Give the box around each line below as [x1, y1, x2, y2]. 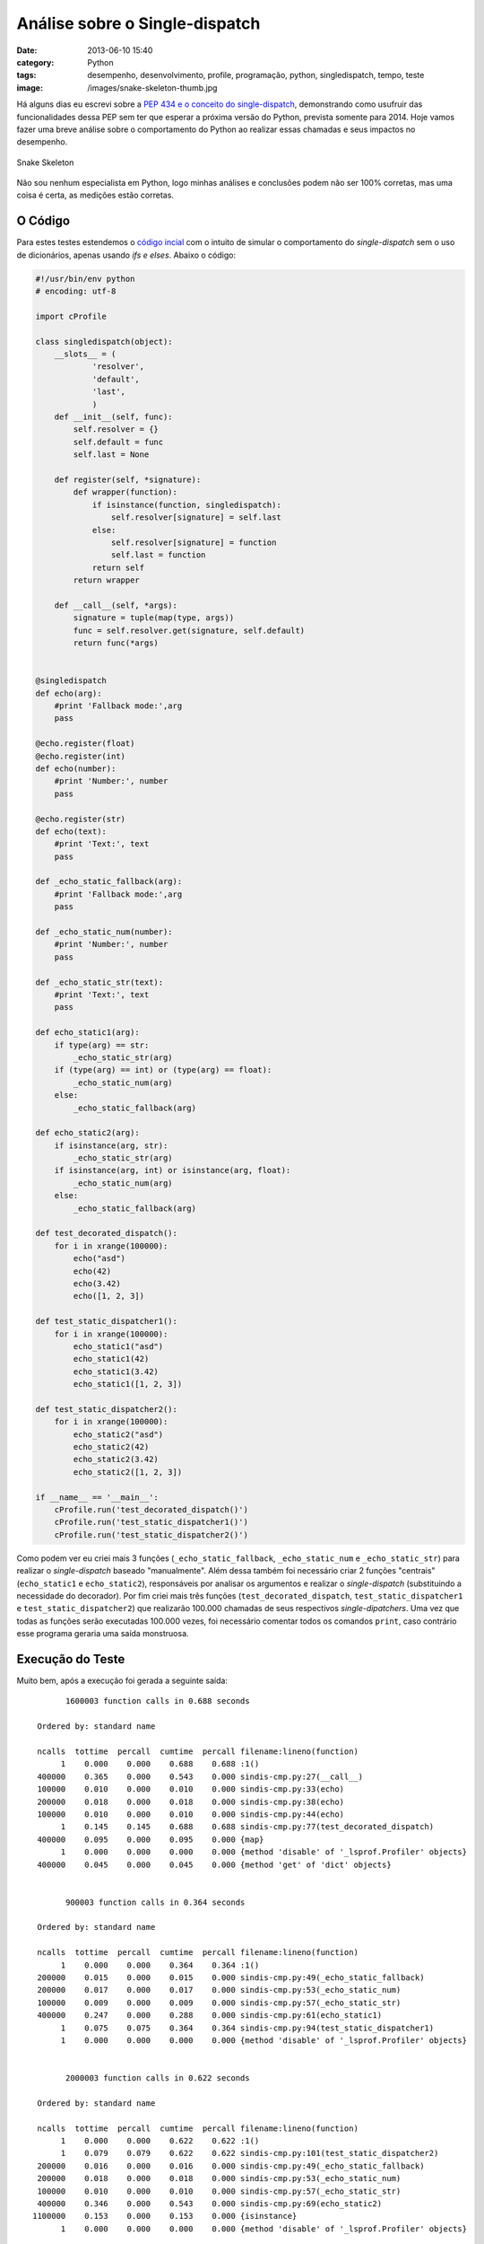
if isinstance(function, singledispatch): [91, 499, 281, 510]
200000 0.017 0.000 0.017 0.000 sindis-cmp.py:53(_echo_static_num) [37, 1985, 402, 1995]
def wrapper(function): [73, 487, 178, 497]
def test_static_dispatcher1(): [35, 1316, 178, 1327]
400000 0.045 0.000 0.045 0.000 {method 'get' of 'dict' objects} [37, 1859, 392, 1870]
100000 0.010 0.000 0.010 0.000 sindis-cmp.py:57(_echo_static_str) [37, 2186, 402, 2196]
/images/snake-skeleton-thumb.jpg [87, 82, 218, 93]
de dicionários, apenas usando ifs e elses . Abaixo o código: [16, 250, 237, 260]
